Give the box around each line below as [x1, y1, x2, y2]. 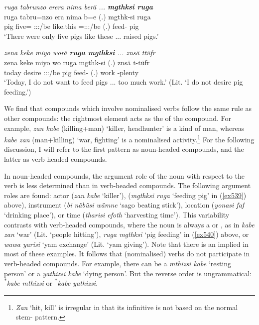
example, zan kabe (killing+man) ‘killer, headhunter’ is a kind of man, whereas [4, 122, 245, 133]
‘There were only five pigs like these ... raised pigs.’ [4, 30, 159, 41]
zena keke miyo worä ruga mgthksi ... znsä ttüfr [4, 47, 155, 58]
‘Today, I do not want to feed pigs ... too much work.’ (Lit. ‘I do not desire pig [4, 77, 243, 87]
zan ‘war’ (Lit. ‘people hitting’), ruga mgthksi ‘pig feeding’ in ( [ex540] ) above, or [4, 229, 249, 239]
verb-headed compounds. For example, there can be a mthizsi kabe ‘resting [4, 258, 232, 268]
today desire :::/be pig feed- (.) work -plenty [4, 67, 139, 77]
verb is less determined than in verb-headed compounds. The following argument [4, 180, 251, 191]
